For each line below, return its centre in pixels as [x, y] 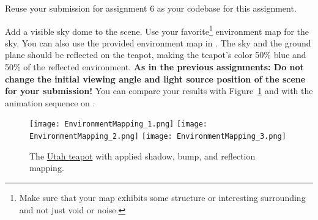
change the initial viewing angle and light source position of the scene [155, 79]
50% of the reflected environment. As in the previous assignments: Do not [154, 67]
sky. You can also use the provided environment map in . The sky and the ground [158, 42]
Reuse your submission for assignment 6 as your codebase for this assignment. [151, 8]
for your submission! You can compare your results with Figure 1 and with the [159, 91]
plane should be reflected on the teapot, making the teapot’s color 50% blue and [156, 55]
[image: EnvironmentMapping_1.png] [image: [119, 124]
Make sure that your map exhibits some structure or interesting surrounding [162, 197]
